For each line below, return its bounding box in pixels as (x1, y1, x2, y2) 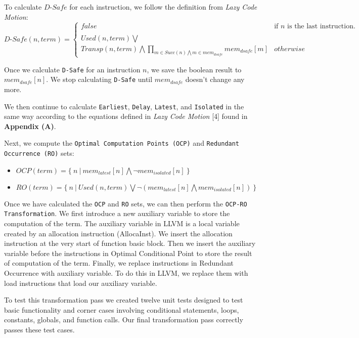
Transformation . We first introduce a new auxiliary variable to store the (4, 208, 230, 219)
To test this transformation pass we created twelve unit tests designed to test (4, 294, 243, 305)
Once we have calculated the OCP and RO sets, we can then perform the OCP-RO (4, 198, 247, 208)
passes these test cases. (4, 324, 75, 334)
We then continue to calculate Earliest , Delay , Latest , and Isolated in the (4, 101, 244, 111)
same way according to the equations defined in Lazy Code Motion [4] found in (4, 111, 248, 121)
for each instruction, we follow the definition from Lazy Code (69, 2, 257, 12)
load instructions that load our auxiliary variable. (4, 277, 157, 288)
